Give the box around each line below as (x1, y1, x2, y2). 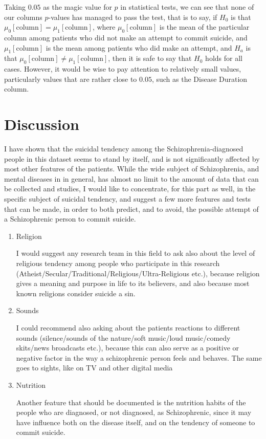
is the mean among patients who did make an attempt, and (46, 42, 232, 53)
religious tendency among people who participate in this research (16, 258, 220, 269)
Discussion (4, 114, 79, 135)
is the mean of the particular (159, 21, 250, 32)
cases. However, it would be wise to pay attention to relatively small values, (4, 63, 241, 74)
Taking (4, 2, 26, 12)
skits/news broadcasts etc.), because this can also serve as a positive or (16, 342, 239, 353)
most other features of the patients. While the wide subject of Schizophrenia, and (4, 163, 259, 174)
